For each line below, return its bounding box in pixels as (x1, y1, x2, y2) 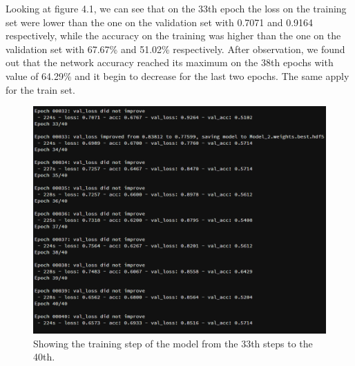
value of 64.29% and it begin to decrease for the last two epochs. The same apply (6, 68, 349, 83)
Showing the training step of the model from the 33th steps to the (33, 336, 313, 350)
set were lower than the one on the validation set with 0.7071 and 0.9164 (6, 14, 314, 29)
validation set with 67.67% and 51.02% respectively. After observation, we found (6, 41, 345, 56)
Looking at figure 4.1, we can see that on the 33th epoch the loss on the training (6, 1, 347, 15)
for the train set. (6, 82, 75, 96)
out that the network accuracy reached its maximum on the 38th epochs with (6, 55, 334, 70)
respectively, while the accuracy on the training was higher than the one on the (6, 28, 341, 43)
